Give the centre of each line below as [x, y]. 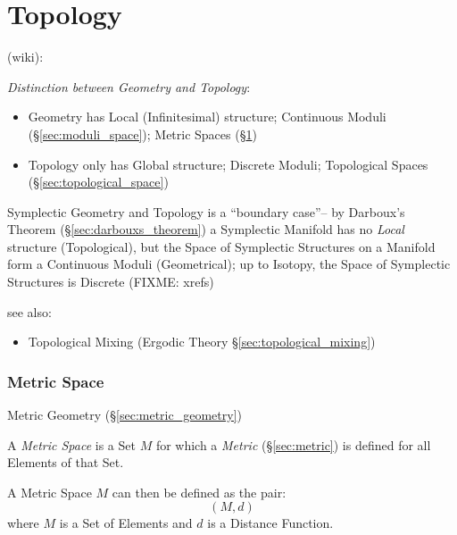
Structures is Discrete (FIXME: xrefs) [111, 282]
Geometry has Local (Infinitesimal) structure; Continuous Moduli [207, 117]
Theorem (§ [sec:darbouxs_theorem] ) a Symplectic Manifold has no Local [206, 229]
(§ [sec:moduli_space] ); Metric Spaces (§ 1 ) [142, 134]
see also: [29, 311]
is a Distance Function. [270, 523]
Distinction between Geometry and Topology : [129, 86]
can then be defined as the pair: [199, 492]
